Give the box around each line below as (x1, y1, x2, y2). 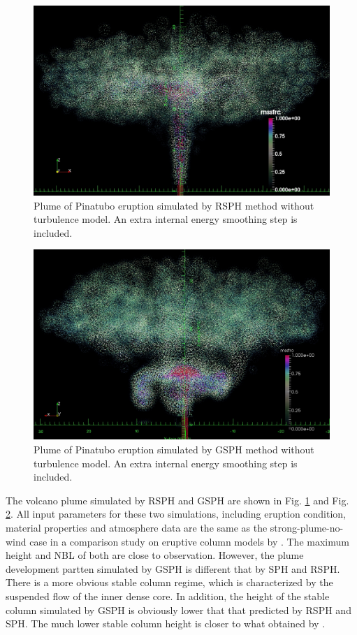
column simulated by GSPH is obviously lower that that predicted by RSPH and (6, 602, 351, 617)
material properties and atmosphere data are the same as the (6, 520, 268, 534)
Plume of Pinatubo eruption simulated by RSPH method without (34, 198, 314, 212)
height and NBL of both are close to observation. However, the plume (6, 548, 304, 562)
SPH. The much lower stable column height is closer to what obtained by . (6, 616, 326, 631)
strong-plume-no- (270, 520, 344, 534)
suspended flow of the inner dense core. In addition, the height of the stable (6, 588, 330, 603)
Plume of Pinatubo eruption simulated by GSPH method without (34, 442, 314, 457)
